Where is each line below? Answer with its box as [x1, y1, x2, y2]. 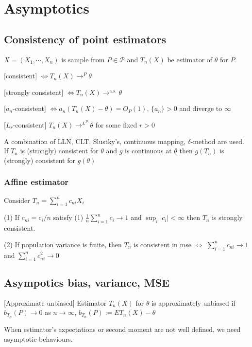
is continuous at [125, 146, 172, 156]
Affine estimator [4, 176, 69, 188]
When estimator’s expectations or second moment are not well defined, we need [4, 324, 241, 334]
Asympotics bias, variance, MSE [4, 274, 170, 290]
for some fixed [95, 119, 137, 129]
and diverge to [179, 103, 222, 113]
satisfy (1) [53, 212, 84, 222]
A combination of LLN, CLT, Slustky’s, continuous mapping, [4, 136, 185, 146]
